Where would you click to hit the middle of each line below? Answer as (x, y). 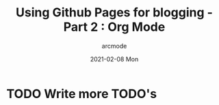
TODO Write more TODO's (82, 94)
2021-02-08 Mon (114, 59)
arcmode (114, 46)
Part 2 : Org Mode (114, 27)
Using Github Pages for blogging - (114, 13)
